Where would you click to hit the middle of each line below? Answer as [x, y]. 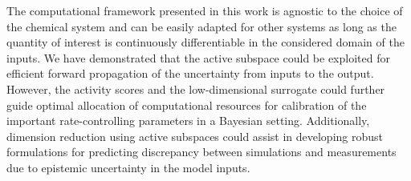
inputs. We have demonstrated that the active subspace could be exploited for [198, 57]
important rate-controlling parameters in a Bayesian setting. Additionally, [188, 121]
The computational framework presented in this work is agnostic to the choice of [205, 10]
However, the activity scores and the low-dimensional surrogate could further [196, 88]
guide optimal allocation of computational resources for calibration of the [187, 105]
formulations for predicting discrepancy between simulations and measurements [201, 152]
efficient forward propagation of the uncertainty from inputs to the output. [190, 73]
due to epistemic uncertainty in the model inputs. [128, 167]
